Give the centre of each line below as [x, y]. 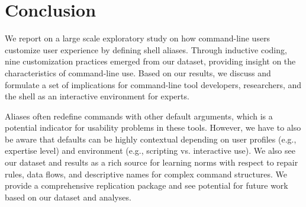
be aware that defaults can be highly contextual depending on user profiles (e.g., [151, 139]
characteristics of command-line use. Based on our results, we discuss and [138, 72]
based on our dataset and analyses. [68, 197]
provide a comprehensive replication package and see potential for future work [146, 185]
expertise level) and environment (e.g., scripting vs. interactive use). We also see [150, 151]
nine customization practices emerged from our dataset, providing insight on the [150, 61]
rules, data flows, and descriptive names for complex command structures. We [146, 174]
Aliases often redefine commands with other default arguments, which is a [139, 116]
